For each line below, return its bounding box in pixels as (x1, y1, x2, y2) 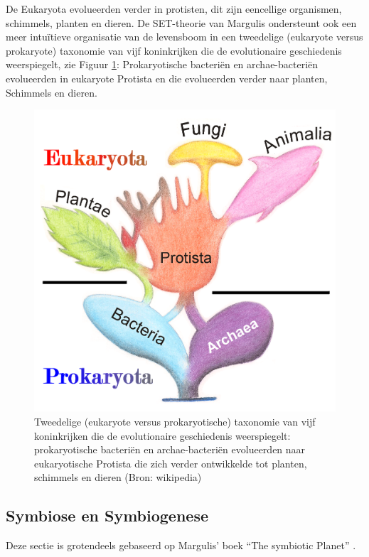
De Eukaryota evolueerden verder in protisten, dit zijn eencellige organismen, (6, 1, 342, 16)
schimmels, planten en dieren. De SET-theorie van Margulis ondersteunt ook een (6, 15, 357, 30)
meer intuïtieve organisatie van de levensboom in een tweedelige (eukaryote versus (6, 29, 363, 44)
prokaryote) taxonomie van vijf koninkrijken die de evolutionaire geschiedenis (6, 43, 342, 58)
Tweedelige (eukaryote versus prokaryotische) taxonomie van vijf (34, 413, 316, 428)
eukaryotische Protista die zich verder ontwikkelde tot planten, (34, 455, 307, 470)
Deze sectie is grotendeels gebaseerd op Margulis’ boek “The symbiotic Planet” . (6, 538, 356, 553)
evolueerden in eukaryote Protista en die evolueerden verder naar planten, (6, 70, 328, 85)
